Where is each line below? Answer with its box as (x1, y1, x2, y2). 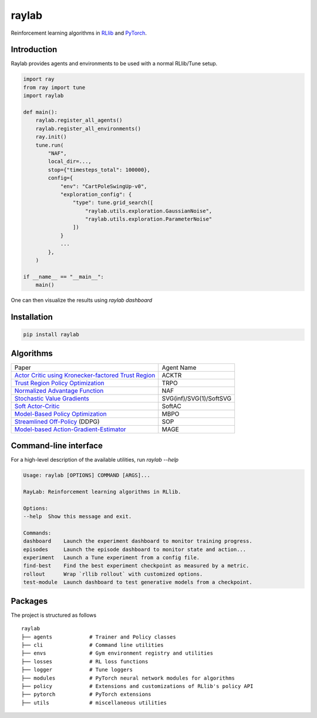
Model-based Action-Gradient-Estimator (14, 425, 126, 433)
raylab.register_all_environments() (35, 125, 141, 132)
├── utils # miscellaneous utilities (21, 699, 167, 706)
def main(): (23, 109, 58, 115)
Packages (11, 596, 48, 606)
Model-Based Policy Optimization (14, 409, 107, 418)
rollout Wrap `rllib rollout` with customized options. (23, 570, 203, 577)
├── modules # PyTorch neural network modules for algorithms (21, 674, 235, 682)
